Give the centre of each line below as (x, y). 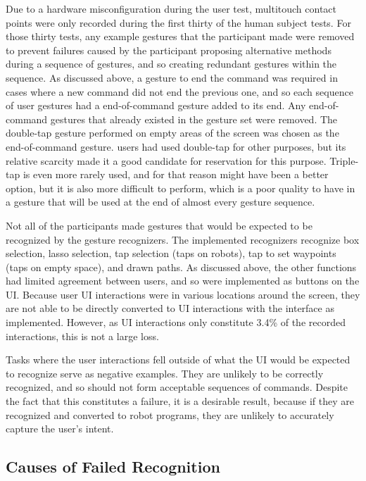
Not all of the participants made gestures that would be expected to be (159, 225)
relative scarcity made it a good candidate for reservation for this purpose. (166, 160)
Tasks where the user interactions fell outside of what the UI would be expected (178, 360)
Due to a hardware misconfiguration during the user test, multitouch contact (171, 8)
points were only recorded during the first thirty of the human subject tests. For (178, 22)
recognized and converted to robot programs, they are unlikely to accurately (170, 414)
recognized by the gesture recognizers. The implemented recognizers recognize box (183, 239)
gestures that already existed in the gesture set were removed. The (194, 119)
